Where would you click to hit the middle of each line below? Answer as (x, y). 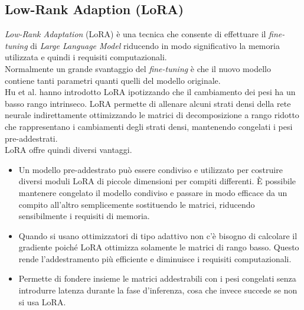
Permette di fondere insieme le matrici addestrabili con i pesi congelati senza (157, 278)
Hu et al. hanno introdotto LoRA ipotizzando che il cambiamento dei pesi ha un (150, 92)
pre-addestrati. (31, 138)
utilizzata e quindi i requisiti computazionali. (86, 57)
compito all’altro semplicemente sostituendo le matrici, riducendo (137, 204)
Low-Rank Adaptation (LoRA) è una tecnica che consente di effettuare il (135, 34)
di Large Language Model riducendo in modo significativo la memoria (155, 45)
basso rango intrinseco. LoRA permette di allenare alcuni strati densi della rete (148, 103)
